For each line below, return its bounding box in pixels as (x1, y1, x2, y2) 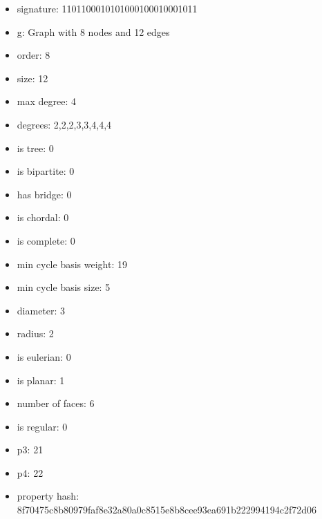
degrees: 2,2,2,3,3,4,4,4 (17, 117, 112, 131)
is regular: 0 (17, 419, 68, 433)
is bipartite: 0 (17, 164, 75, 178)
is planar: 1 (17, 372, 65, 387)
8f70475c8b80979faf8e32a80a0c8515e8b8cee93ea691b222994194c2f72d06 (17, 502, 317, 517)
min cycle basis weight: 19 (17, 256, 127, 271)
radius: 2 (17, 326, 54, 341)
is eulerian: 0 (17, 349, 71, 364)
